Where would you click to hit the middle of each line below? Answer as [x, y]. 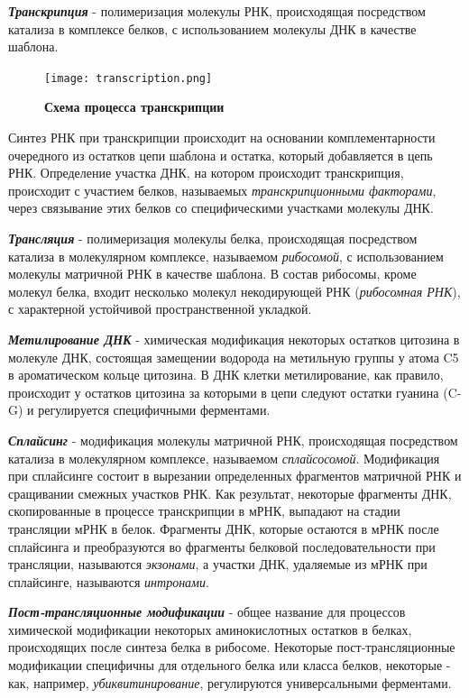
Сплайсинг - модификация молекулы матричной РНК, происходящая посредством [233, 440]
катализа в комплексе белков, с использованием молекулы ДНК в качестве [212, 28]
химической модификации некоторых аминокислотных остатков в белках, [210, 629]
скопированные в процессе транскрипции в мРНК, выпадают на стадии [204, 511]
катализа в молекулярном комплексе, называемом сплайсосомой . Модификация [224, 458]
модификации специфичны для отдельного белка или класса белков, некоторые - [230, 665]
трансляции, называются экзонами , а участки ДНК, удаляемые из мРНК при [218, 564]
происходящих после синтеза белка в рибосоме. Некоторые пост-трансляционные [232, 647]
